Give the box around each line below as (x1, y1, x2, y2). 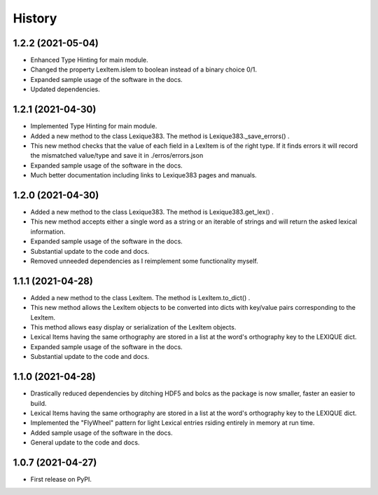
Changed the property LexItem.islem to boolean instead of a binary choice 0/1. (30, 65, 258, 74)
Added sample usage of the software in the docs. (30, 428, 173, 437)
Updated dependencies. (30, 85, 101, 94)
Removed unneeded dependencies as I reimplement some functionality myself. (30, 257, 258, 265)
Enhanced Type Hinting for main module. (30, 56, 148, 65)
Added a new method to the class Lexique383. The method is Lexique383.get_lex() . (30, 208, 274, 216)
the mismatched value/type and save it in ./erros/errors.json (30, 151, 204, 160)
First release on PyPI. (30, 475, 92, 483)
